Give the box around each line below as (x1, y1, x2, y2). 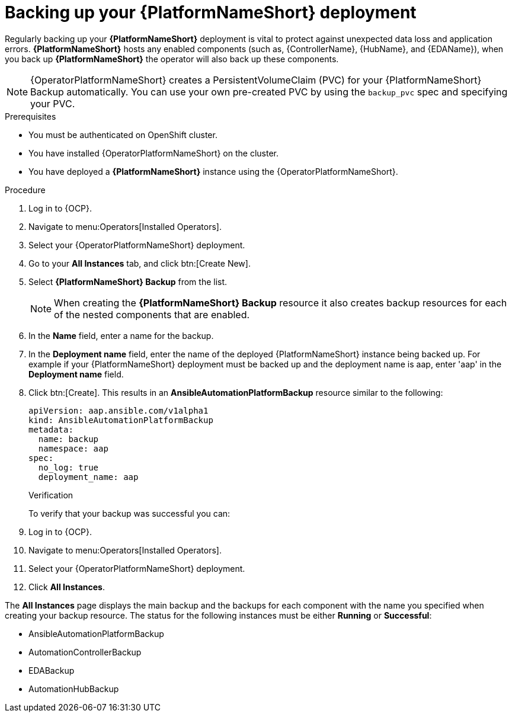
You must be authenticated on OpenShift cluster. (28, 129, 217, 140)
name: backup (38, 434, 99, 444)
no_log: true (38, 462, 99, 472)
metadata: (28, 424, 73, 434)
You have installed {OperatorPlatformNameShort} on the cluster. (28, 148, 279, 158)
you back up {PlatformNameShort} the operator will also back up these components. (5, 53, 339, 64)
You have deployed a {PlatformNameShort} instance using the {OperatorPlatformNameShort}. (28, 166, 398, 177)
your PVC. (30, 97, 75, 110)
